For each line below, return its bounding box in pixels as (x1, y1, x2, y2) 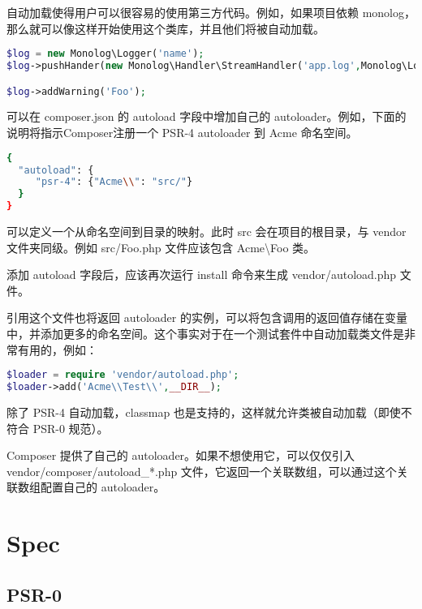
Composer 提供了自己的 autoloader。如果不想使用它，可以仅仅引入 (6, 447, 355, 464)
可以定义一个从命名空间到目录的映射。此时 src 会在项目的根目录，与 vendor (6, 223, 407, 240)
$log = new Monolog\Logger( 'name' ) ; (6, 48, 205, 60)
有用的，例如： (17, 341, 97, 358)
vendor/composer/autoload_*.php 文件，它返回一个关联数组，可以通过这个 (6, 462, 397, 479)
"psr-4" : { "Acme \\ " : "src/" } (35, 176, 193, 188)
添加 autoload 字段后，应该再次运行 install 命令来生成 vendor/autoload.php (6, 266, 397, 283)
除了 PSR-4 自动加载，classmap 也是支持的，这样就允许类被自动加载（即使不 (6, 403, 412, 420)
